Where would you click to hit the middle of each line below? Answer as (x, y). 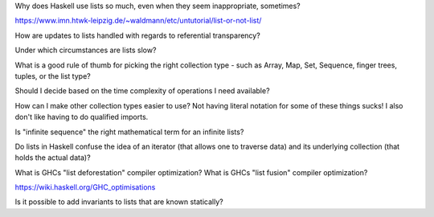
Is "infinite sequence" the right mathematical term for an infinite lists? (129, 132)
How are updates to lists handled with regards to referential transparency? (137, 35)
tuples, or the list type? (53, 76)
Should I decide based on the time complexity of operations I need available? (142, 91)
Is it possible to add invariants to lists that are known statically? (119, 202)
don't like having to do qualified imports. (82, 117)
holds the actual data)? (53, 158)
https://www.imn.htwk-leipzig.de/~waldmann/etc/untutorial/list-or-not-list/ (138, 21)
